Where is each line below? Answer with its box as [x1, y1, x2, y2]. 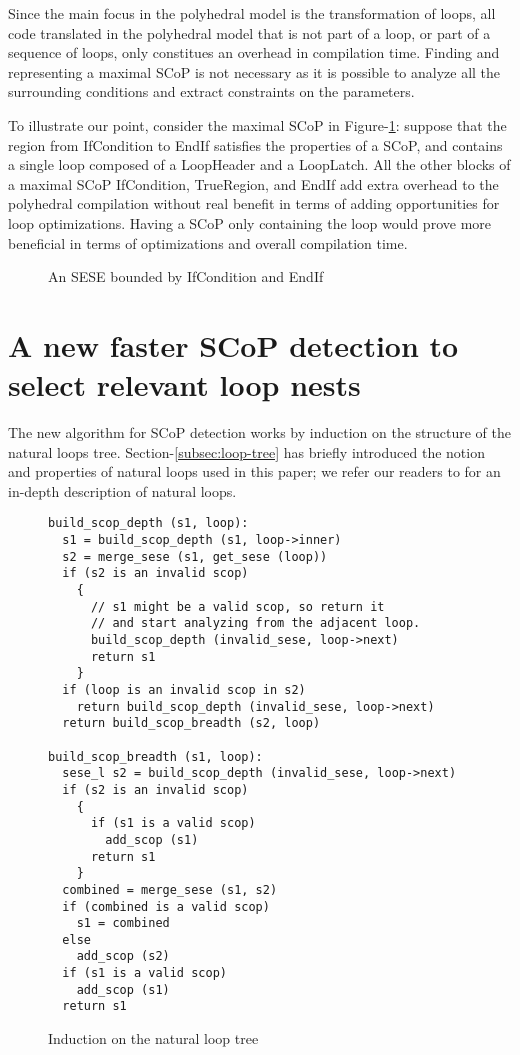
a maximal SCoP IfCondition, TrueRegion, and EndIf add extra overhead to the [8, 173, 499, 194]
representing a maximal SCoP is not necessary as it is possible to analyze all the [8, 61, 501, 82]
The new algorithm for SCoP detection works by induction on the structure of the [8, 422, 512, 443]
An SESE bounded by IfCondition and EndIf [48, 266, 324, 287]
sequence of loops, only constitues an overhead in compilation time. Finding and [8, 42, 500, 63]
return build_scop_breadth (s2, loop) [62, 716, 321, 731]
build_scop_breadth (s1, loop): [48, 749, 263, 764]
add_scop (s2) [76, 949, 170, 964]
